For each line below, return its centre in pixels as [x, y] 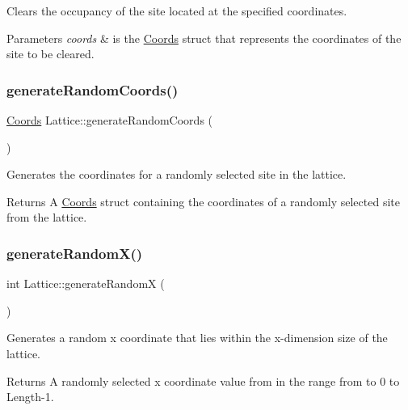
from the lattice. [47, 217]
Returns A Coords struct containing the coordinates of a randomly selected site [203, 201]
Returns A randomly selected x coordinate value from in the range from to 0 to [203, 380]
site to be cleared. [50, 54]
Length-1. [30, 397]
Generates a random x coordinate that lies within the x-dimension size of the [197, 338]
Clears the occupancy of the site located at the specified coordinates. [177, 11]
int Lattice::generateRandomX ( [86, 283]
